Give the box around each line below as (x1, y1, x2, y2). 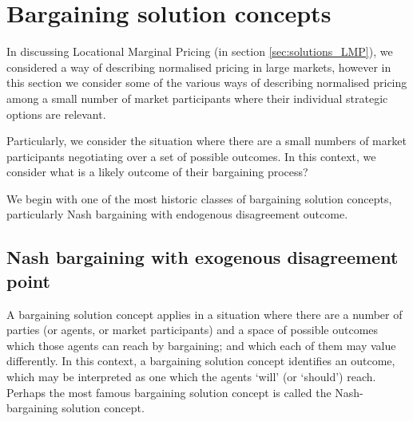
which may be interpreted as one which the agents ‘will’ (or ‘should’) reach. (6, 368, 376, 385)
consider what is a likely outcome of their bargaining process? (6, 163, 308, 180)
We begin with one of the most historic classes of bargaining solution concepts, (6, 190, 392, 207)
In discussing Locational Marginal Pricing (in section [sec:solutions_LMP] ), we (6, 43, 393, 60)
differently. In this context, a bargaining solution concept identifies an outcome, (6, 352, 395, 369)
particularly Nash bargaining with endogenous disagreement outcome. (6, 206, 348, 222)
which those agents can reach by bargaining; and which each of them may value (6, 336, 396, 353)
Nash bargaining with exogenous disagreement (6, 245, 399, 270)
